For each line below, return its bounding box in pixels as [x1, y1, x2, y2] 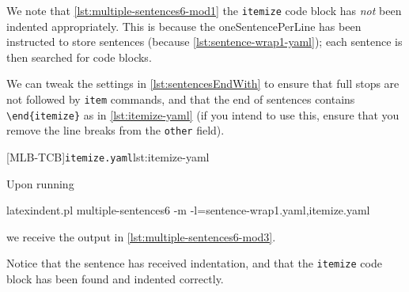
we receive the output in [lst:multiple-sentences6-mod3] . [6, 228, 276, 245]
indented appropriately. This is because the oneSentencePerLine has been [6, 17, 362, 34]
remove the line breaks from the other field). [6, 122, 225, 138]
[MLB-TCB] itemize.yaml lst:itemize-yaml [6, 149, 210, 165]
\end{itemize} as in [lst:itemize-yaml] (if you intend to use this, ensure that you [6, 106, 400, 123]
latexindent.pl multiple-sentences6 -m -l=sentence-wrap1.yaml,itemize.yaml [6, 202, 370, 218]
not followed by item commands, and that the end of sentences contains [6, 91, 355, 108]
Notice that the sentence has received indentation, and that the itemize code [6, 255, 382, 271]
